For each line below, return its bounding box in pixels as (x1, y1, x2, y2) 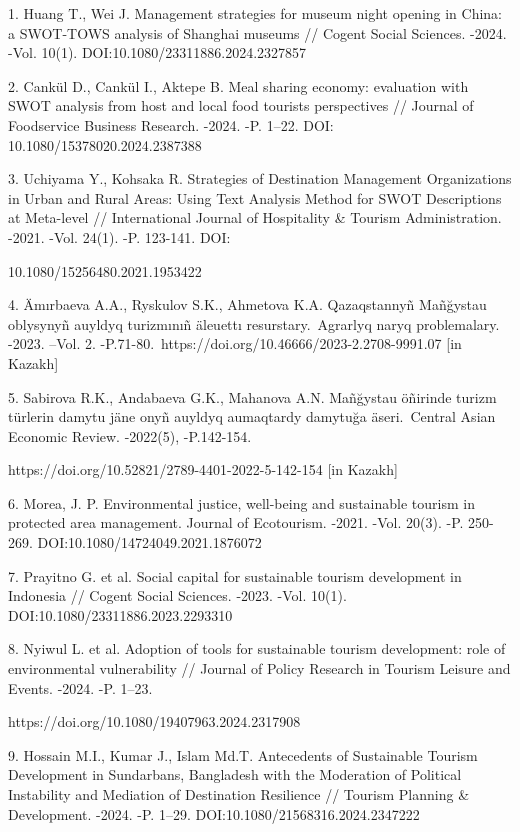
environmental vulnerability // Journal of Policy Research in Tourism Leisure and (8, 658, 511, 679)
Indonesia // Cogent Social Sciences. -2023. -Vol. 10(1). (8, 585, 347, 606)
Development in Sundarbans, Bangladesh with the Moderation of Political (8, 764, 462, 785)
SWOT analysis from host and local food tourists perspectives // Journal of (8, 95, 474, 116)
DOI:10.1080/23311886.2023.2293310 (8, 604, 233, 625)
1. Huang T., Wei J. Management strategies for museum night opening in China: (8, 3, 503, 23)
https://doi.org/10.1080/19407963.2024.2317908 (8, 711, 301, 732)
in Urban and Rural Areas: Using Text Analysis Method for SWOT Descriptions (8, 187, 502, 208)
